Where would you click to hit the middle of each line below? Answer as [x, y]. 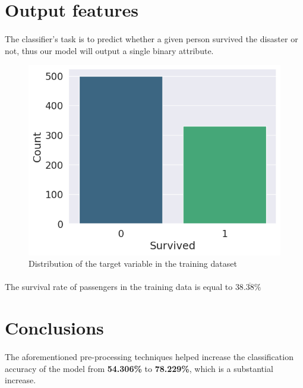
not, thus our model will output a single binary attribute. [109, 50]
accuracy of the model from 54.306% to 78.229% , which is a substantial [139, 368]
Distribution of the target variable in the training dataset [133, 264]
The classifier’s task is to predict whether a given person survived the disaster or [151, 38]
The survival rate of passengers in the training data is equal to [119, 287]
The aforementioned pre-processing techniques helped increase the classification [149, 356]
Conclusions [54, 328]
